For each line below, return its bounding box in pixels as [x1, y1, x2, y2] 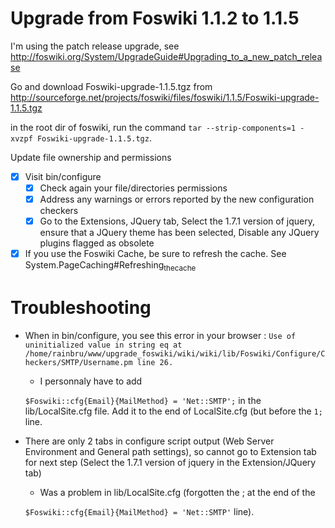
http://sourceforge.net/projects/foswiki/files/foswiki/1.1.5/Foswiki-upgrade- [10, 91, 320, 103]
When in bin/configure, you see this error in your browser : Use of [24, 329, 297, 341]
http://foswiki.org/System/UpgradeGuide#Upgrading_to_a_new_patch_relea [10, 50, 323, 62]
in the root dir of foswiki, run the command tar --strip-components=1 [10, 121, 297, 133]
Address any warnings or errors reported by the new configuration [39, 193, 315, 206]
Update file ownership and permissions [10, 151, 172, 163]
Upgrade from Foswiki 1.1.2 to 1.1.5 [10, 7, 300, 30]
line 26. [136, 357, 174, 367]
